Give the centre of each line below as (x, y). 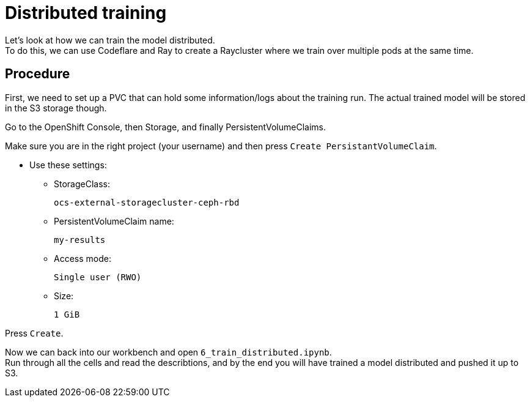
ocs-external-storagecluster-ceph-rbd (147, 202)
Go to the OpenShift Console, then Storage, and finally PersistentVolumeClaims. (165, 127)
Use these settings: (68, 165)
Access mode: (83, 258)
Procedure (38, 74)
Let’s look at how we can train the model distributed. (110, 40)
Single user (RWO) (98, 277)
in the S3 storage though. (56, 108)
